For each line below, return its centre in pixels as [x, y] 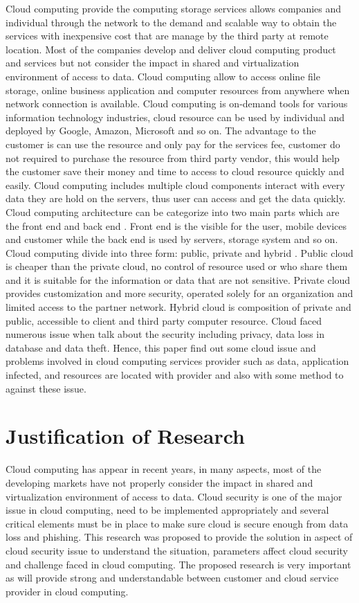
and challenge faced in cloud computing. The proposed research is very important [178, 564]
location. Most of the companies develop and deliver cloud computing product [171, 49]
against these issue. [46, 388]
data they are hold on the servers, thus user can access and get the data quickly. [176, 198]
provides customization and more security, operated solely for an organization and [179, 293]
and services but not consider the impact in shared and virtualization [153, 63]
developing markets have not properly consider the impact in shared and [159, 482]
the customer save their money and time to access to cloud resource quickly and [175, 171]
